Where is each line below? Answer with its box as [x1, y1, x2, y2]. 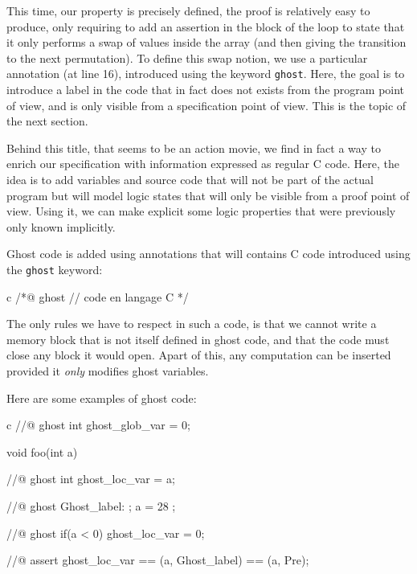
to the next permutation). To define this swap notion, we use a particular [6, 49, 368, 66]
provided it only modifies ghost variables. [6, 363, 209, 379]
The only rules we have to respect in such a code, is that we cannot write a [6, 315, 377, 332]
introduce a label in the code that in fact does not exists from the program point [6, 81, 405, 98]
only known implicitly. [6, 218, 116, 235]
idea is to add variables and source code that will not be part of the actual [6, 171, 374, 187]
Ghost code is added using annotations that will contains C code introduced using [6, 245, 411, 262]
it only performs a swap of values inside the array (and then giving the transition [6, 34, 407, 51]
